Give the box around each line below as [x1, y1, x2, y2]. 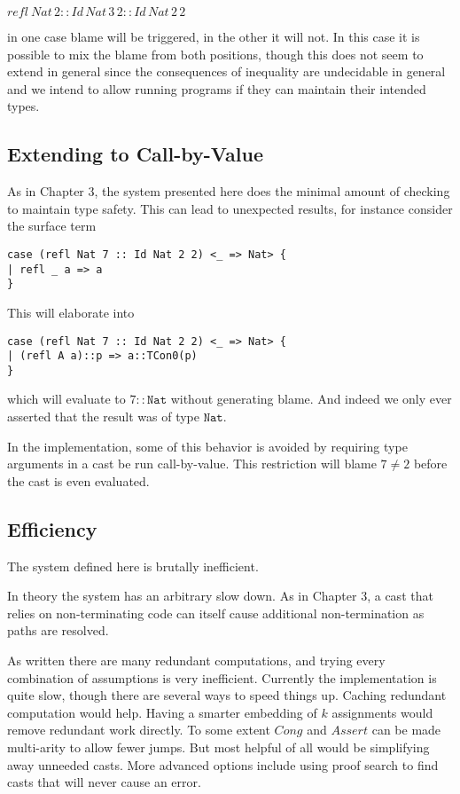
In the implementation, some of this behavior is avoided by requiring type [7, 436, 408, 455]
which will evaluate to [7, 389, 126, 408]
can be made [371, 720, 441, 739]
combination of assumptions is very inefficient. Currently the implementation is [7, 668, 437, 687]
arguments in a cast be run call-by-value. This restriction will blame [7, 454, 377, 473]
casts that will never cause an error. [7, 773, 201, 791]
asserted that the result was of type [7, 407, 199, 426]
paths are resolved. [7, 621, 109, 640]
